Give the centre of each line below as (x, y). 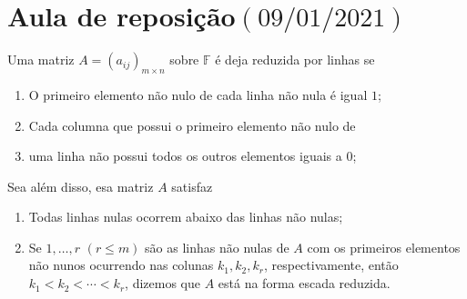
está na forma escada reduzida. (304, 283)
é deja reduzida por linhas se (295, 60)
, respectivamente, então (331, 265)
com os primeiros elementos (384, 247)
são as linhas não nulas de (217, 247)
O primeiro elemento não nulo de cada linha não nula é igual (198, 94)
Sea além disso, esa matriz (81, 186)
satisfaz (192, 186)
